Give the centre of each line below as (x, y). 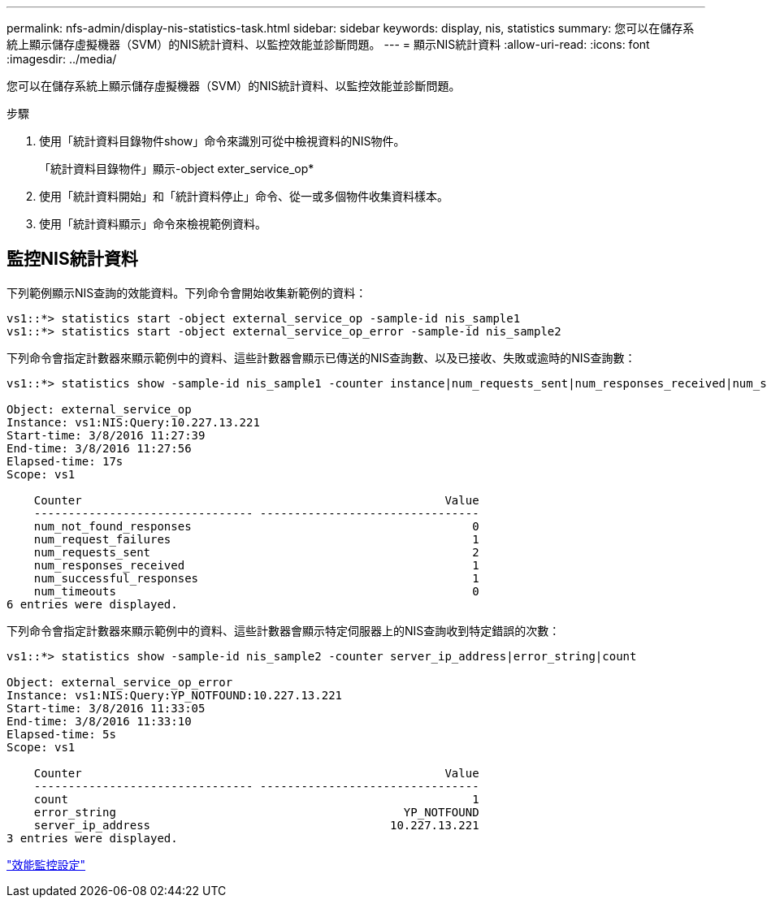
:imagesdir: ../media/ (62, 59)
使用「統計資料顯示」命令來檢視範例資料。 (153, 224)
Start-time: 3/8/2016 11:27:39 (106, 435)
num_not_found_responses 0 (256, 526)
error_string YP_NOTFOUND (256, 812)
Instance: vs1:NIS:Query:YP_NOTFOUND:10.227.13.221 (175, 695)
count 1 (256, 799)
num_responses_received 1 (256, 565)
